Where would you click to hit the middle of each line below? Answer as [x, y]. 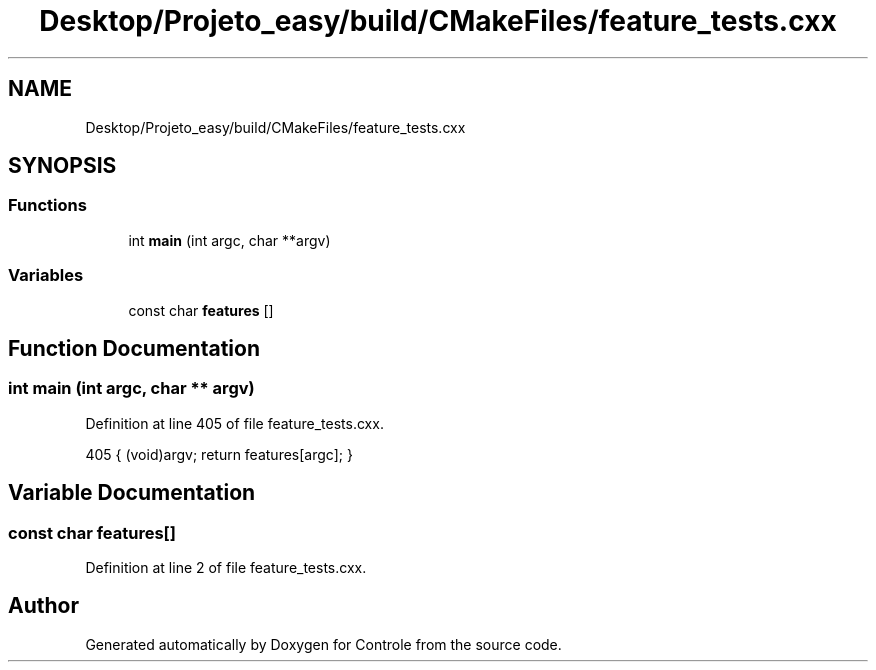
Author [43, 606]
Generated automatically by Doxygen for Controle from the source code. [323, 644]
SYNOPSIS [62, 166]
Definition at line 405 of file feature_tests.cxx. [234, 423]
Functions [47, 205]
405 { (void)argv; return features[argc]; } [219, 454]
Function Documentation [134, 348]
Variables [46, 275]
